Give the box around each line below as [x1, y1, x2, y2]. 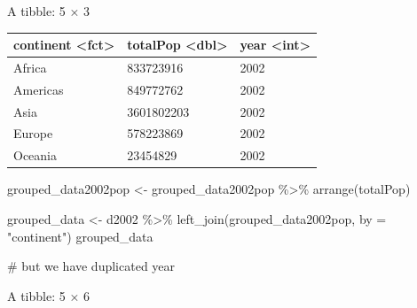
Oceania [13, 146, 57, 165]
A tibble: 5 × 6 [7, 286, 90, 304]
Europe [13, 124, 53, 142]
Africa [13, 58, 47, 76]
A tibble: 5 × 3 [7, 2, 90, 19]
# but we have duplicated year [7, 257, 176, 275]
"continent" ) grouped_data [7, 227, 153, 245]
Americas [13, 80, 64, 98]
